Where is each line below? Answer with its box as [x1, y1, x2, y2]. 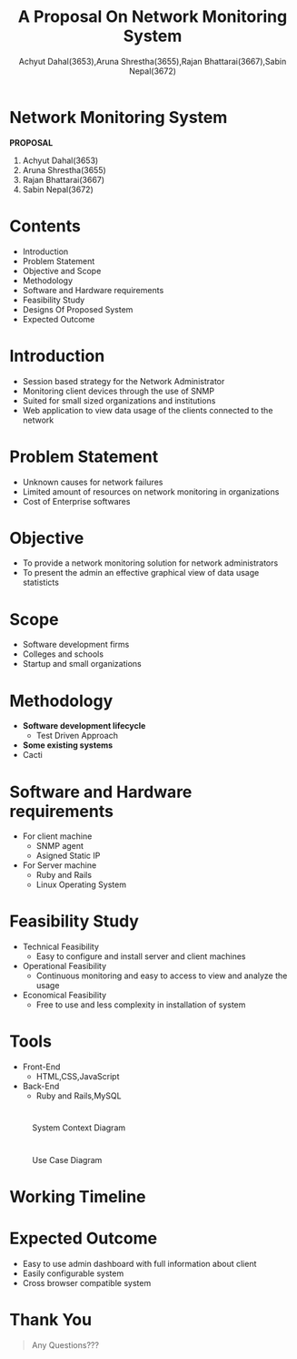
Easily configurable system [22, 1268, 124, 1279]
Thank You [9, 1309, 93, 1330]
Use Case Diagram [32, 1154, 103, 1165]
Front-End [22, 1061, 61, 1072]
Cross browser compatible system [22, 1277, 152, 1288]
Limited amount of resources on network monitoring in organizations [22, 485, 280, 497]
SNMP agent [35, 841, 84, 852]
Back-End [22, 1081, 60, 1092]
